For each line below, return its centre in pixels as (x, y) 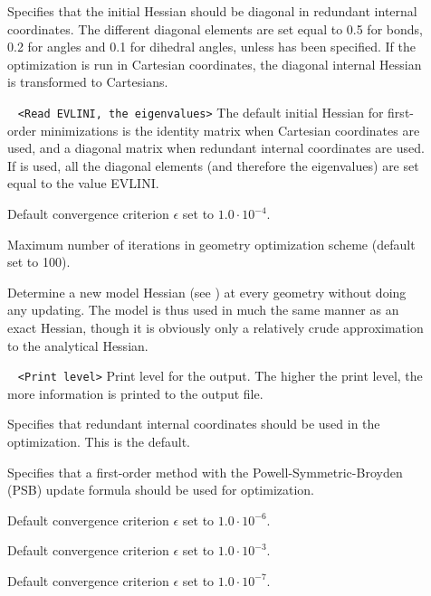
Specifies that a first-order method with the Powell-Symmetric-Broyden (205, 472)
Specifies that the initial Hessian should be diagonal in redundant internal (212, 11)
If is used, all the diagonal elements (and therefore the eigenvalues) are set (213, 165)
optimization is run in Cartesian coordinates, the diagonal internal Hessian (215, 64)
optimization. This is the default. (99, 441)
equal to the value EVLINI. (83, 183)
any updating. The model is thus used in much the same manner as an (203, 310)
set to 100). (39, 262)
